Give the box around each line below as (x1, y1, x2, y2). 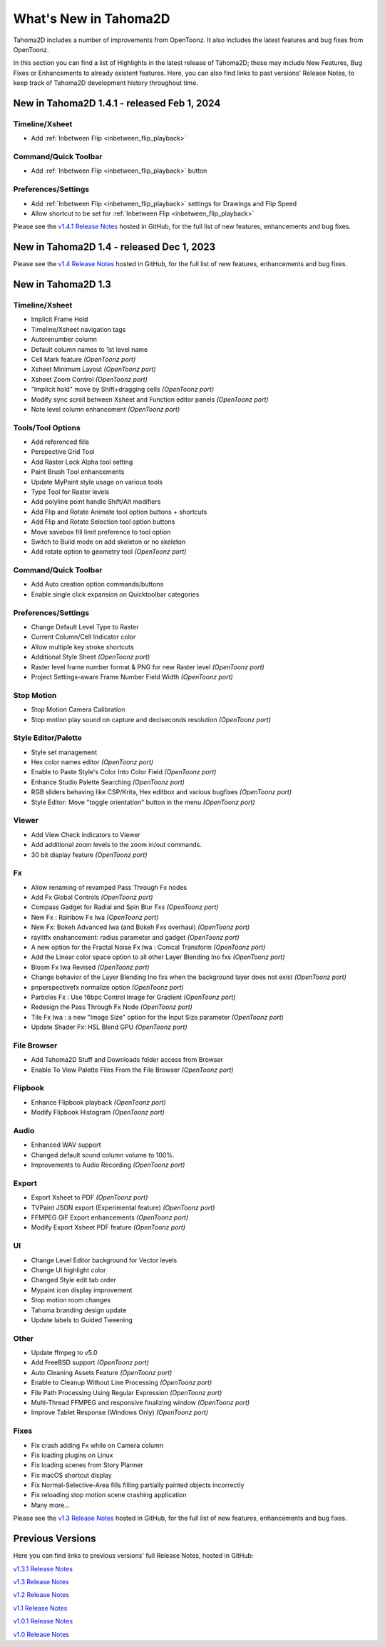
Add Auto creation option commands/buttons (31, 580, 164, 589)
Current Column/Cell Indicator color (31, 632, 136, 642)
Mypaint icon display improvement (31, 1285, 133, 1294)
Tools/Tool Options (13, 422, 81, 432)
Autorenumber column (31, 335, 98, 344)
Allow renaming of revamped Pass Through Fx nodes (31, 883, 188, 891)
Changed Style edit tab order (31, 1276, 117, 1284)
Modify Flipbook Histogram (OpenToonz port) (31, 1108, 165, 1117)
